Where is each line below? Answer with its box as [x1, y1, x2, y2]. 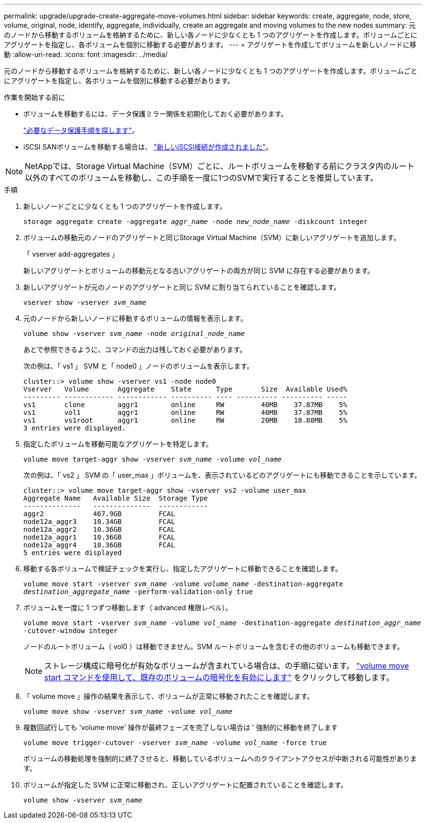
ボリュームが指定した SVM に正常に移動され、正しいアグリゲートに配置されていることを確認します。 [23, 781, 348, 789]
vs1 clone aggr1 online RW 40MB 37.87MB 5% [23, 401, 347, 409]
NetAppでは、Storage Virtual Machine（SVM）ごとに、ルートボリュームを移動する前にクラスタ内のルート [25, 161, 415, 171]
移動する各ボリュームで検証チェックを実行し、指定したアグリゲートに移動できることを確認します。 [23, 564, 342, 573]
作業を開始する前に [4, 93, 65, 101]
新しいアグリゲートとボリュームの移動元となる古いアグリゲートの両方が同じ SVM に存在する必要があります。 [23, 266, 374, 275]
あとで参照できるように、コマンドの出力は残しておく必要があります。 [23, 345, 247, 354]
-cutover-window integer [23, 627, 118, 635]
